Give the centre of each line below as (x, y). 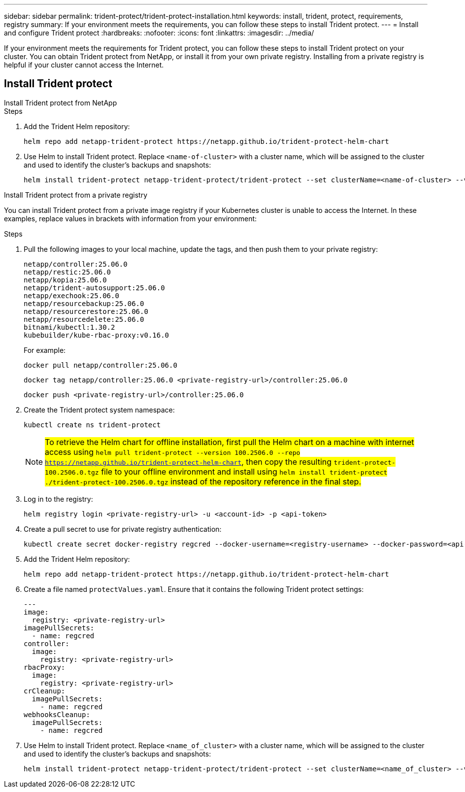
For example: (45, 350)
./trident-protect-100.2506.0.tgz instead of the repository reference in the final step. (203, 481)
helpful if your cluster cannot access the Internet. (84, 65)
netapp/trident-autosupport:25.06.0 (94, 288)
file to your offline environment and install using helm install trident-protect (244, 471)
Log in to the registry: (58, 499)
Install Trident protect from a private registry (76, 195)
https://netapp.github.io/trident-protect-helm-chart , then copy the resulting (188, 462)
